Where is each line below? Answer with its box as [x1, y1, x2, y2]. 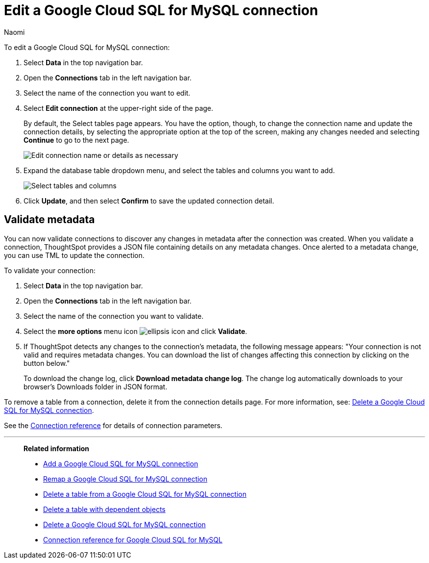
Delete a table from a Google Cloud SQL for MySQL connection [43, 489, 247, 498]
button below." [24, 358, 70, 367]
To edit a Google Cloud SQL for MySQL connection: [4, 43, 170, 51]
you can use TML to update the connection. [4, 251, 145, 259]
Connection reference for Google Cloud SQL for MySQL [43, 535, 223, 544]
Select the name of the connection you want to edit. [24, 88, 191, 97]
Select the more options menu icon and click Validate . [24, 327, 247, 335]
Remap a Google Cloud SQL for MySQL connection [43, 474, 208, 483]
